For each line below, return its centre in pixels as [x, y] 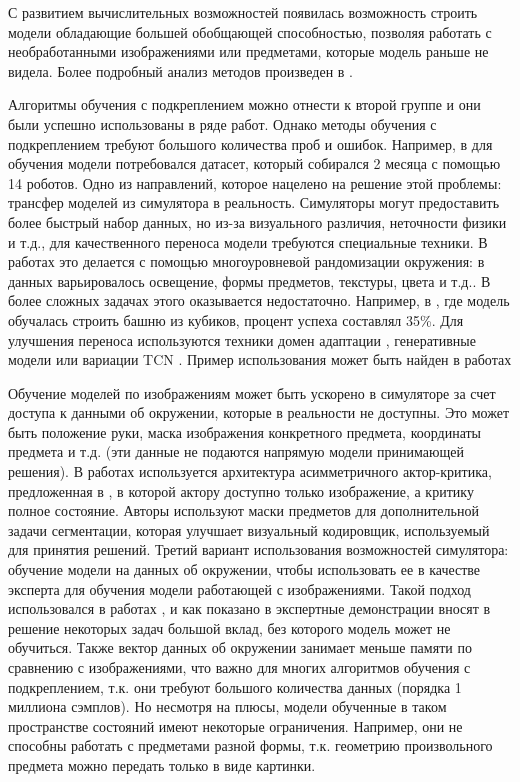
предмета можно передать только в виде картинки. [162, 764]
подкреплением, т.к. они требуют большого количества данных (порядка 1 [235, 686]
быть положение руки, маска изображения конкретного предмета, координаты [245, 431]
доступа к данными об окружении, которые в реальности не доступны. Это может [259, 412]
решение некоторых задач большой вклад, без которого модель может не [229, 627]
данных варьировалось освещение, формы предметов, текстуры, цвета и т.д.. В [249, 280]
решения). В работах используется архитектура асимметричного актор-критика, [250, 471]
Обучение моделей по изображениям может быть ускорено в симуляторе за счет [252, 392]
